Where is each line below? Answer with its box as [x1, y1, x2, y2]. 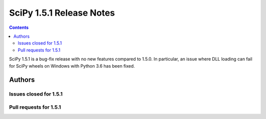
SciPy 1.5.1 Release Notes [9, 7, 115, 18]
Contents [9, 24, 29, 30]
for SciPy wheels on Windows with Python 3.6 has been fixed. [9, 63, 135, 69]
